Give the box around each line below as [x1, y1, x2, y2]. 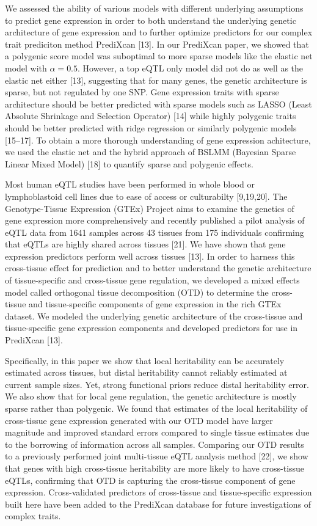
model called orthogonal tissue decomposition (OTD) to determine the [5, 285, 269, 298]
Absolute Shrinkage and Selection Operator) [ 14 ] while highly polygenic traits [5, 109, 296, 122]
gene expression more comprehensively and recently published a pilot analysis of [5, 214, 305, 227]
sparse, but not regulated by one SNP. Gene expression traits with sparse [5, 86, 279, 98]
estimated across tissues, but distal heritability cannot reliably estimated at [5, 366, 288, 379]
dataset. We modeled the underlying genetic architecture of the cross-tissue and [5, 309, 303, 322]
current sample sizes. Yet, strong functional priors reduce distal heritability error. [5, 378, 309, 390]
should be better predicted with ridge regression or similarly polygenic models [5, 121, 297, 134]
